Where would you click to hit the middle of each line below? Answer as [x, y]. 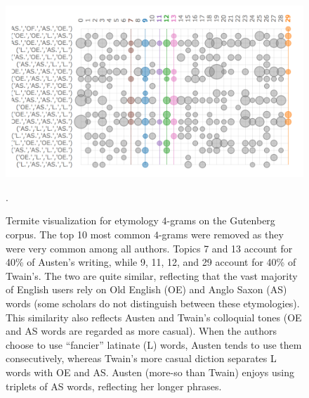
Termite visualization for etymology [82, 220]
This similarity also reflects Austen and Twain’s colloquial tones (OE [154, 317]
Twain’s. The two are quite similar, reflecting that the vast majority [152, 275]
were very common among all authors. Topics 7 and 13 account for [149, 248]
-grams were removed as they [221, 234]
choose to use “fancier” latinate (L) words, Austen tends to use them [154, 344]
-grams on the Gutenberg [221, 220]
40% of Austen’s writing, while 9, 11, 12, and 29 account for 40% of [151, 262]
